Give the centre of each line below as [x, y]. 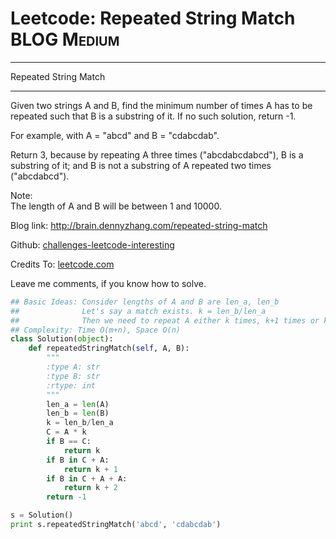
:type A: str [73, 367]
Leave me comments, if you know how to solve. [108, 283]
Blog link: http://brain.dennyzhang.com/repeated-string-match [139, 225]
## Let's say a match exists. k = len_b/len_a [138, 311]
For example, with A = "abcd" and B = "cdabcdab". [115, 135]
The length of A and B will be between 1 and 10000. [116, 206]
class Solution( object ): [62, 339]
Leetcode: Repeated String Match [153, 18]
